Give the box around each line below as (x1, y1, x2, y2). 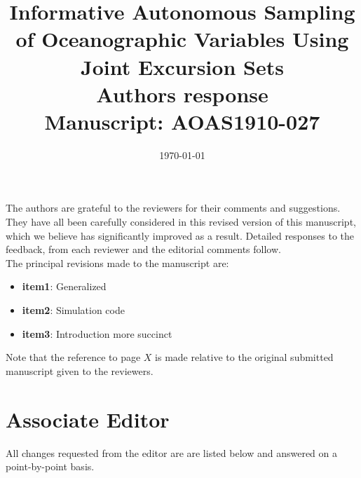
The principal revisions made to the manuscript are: (6, 255, 229, 270)
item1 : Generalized (22, 279, 107, 294)
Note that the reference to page (6, 350, 141, 364)
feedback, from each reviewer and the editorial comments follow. (6, 242, 281, 257)
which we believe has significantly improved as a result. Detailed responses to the (6, 228, 355, 243)
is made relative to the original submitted (155, 350, 334, 364)
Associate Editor (6, 404, 170, 433)
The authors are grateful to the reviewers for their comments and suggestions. (6, 200, 341, 215)
